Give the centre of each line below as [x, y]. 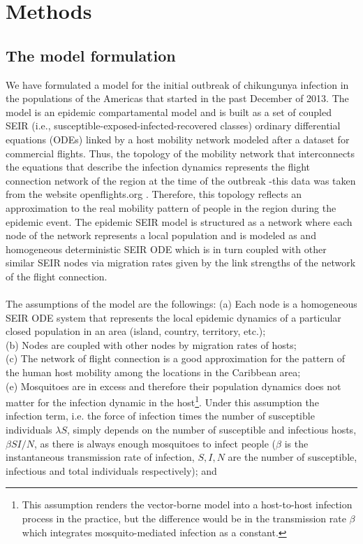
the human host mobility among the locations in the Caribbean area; [153, 372]
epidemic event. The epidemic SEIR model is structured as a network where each [179, 221]
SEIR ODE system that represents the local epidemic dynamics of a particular [173, 317]
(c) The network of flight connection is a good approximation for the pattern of [175, 358]
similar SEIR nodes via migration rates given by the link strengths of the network [181, 263]
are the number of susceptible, [292, 457]
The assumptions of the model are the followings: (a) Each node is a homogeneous [181, 304]
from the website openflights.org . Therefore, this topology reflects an [154, 194]
